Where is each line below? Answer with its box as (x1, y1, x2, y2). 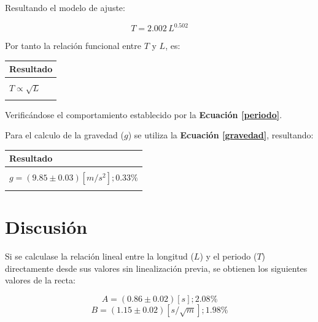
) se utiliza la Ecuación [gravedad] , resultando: (128, 129, 314, 141)
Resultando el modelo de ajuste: (5, 1, 125, 13)
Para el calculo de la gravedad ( (5, 129, 124, 141)
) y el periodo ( (200, 250, 257, 263)
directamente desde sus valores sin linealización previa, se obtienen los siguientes (5, 261, 308, 274)
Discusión (5, 214, 88, 239)
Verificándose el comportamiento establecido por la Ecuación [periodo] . (5, 108, 282, 121)
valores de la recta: (5, 274, 76, 286)
